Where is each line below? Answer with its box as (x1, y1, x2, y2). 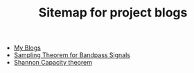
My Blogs (13, 43, 42, 52)
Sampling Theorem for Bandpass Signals (13, 51, 130, 59)
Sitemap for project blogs (38, 5, 188, 21)
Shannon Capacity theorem (13, 59, 92, 67)
